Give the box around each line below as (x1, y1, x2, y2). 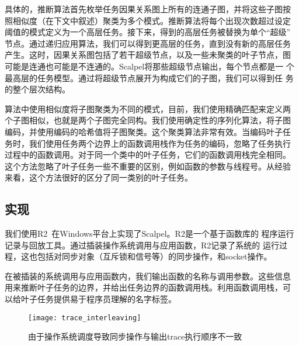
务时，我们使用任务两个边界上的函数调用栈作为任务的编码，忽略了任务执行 (5, 137, 291, 149)
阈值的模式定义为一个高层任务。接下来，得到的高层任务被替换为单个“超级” (5, 26, 291, 38)
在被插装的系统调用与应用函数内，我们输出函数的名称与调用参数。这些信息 (5, 269, 291, 282)
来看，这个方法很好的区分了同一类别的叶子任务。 (5, 171, 193, 184)
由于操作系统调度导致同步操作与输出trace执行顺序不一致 (28, 330, 242, 342)
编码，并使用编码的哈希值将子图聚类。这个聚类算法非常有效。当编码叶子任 (5, 125, 291, 137)
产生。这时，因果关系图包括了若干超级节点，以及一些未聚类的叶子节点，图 (5, 49, 291, 61)
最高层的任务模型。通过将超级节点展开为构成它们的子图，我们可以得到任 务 (5, 71, 294, 84)
